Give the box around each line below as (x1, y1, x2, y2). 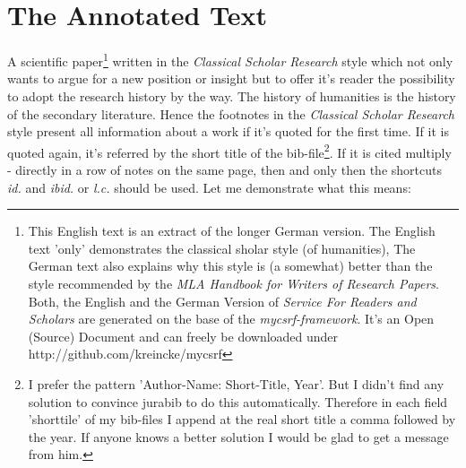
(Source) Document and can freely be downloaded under (28, 326, 339, 345)
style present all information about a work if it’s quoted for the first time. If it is (7, 122, 449, 141)
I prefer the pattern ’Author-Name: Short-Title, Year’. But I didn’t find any (28, 374, 444, 393)
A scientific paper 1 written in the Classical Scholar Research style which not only (7, 49, 453, 70)
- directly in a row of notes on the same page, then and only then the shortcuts (7, 160, 442, 178)
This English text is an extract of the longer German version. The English (28, 221, 436, 240)
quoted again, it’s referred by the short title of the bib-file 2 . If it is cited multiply (7, 140, 452, 161)
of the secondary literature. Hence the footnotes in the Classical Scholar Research (7, 104, 455, 123)
